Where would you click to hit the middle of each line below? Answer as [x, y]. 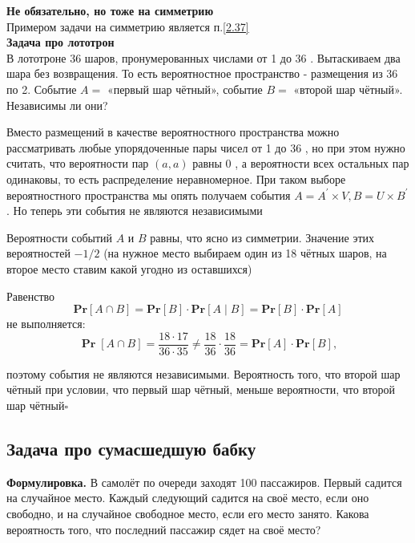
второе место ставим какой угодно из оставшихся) [129, 268]
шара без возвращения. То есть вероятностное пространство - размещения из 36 [202, 73]
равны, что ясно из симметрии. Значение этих [262, 237]
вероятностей [38, 253]
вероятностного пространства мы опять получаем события [149, 195]
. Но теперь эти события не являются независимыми [135, 211]
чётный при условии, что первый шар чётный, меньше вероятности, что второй [201, 389]
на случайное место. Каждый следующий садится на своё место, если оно [188, 498]
